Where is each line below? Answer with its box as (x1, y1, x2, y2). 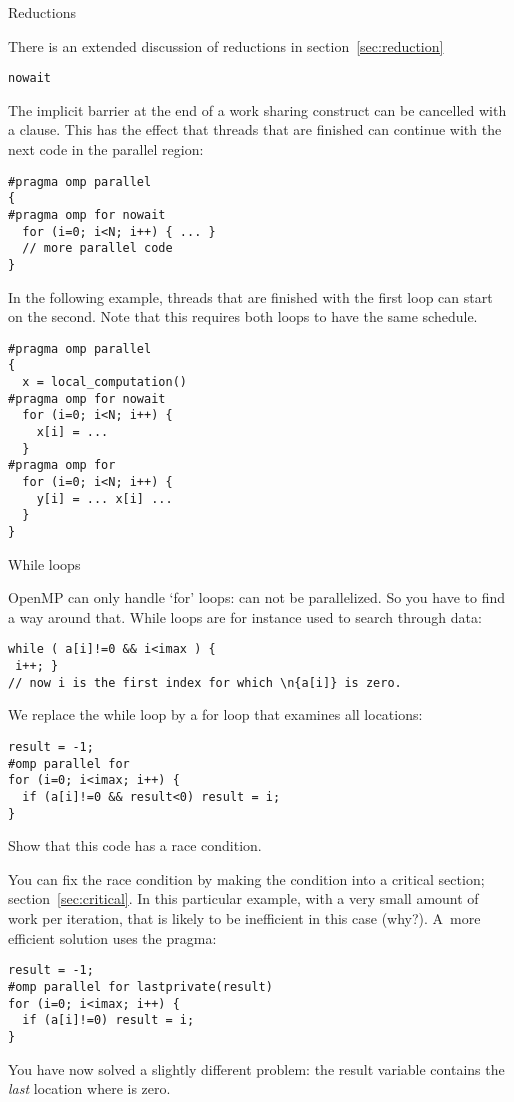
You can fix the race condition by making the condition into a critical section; (8, 868, 485, 889)
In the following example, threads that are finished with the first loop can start (8, 286, 493, 307)
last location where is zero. (8, 1078, 171, 1099)
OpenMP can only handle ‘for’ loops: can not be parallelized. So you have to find (8, 587, 506, 608)
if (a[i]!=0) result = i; (22, 1013, 195, 1028)
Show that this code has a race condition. (8, 835, 262, 856)
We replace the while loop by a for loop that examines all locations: (8, 704, 423, 725)
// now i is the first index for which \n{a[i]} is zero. (8, 675, 402, 690)
